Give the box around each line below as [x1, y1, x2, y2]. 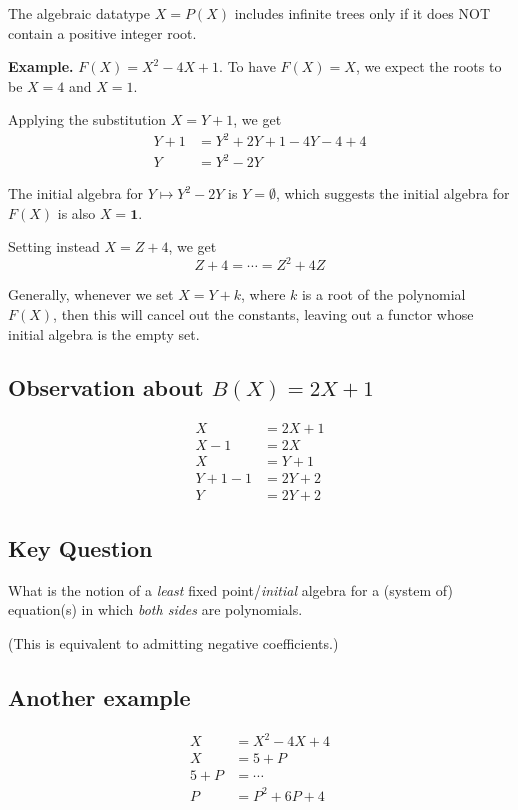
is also [57, 202, 96, 223]
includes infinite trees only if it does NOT [234, 3, 491, 23]
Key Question [8, 532, 153, 563]
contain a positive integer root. [8, 22, 197, 43]
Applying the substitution [8, 109, 167, 130]
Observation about [8, 372, 204, 403]
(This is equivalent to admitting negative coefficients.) [8, 632, 339, 653]
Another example [8, 681, 191, 712]
